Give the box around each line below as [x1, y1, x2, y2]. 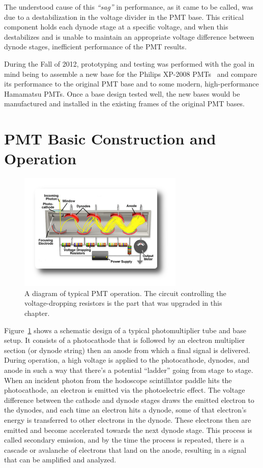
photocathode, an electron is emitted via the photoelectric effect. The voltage [4, 385, 245, 395]
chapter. [24, 308, 50, 318]
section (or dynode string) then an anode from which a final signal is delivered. [4, 344, 250, 355]
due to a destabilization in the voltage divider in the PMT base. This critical [4, 11, 244, 22]
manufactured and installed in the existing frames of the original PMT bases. [4, 98, 245, 109]
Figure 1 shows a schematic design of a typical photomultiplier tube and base [4, 325, 246, 335]
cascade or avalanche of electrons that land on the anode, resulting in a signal [4, 444, 247, 455]
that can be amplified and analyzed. [4, 454, 116, 465]
